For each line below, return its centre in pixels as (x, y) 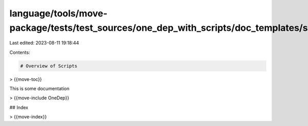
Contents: (20, 52)
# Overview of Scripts (49, 66)
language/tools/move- (59, 13)
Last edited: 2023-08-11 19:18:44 (44, 43)
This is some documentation (39, 89)
